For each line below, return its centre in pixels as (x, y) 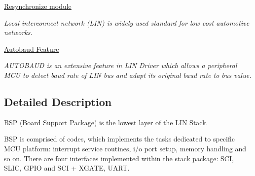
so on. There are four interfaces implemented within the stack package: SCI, (119, 158)
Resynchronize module (38, 6)
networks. (18, 32)
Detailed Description (58, 101)
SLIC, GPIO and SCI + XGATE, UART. (67, 168)
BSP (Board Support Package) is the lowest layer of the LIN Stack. (106, 122)
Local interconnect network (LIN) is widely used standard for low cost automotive (127, 22)
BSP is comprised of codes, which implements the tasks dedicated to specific (119, 139)
